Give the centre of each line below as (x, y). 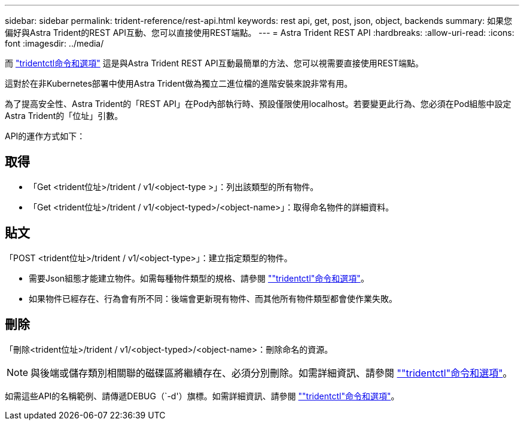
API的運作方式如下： (45, 136)
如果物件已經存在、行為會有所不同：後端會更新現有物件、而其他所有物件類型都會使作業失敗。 (213, 298)
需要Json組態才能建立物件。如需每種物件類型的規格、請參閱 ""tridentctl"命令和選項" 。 (199, 278)
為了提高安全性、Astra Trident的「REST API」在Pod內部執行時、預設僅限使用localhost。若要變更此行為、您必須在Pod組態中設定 (258, 104)
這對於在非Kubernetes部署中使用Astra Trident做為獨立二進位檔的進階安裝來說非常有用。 (179, 83)
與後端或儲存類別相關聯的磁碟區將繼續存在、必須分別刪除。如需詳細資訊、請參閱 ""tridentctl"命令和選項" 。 (272, 373)
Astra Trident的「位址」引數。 (64, 116)
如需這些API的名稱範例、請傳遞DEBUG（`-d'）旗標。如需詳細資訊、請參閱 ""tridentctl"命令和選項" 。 (202, 396)
